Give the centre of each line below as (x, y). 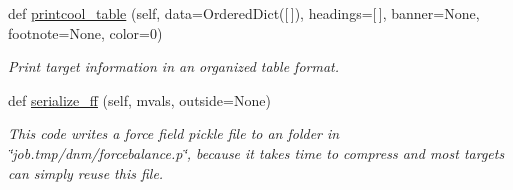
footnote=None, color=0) (85, 32)
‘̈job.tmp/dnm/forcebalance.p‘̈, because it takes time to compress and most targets (256, 152)
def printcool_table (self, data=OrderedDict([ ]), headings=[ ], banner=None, (244, 13)
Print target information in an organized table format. (174, 66)
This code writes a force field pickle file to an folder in (174, 133)
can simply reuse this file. (86, 172)
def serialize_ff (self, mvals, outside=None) (139, 99)
